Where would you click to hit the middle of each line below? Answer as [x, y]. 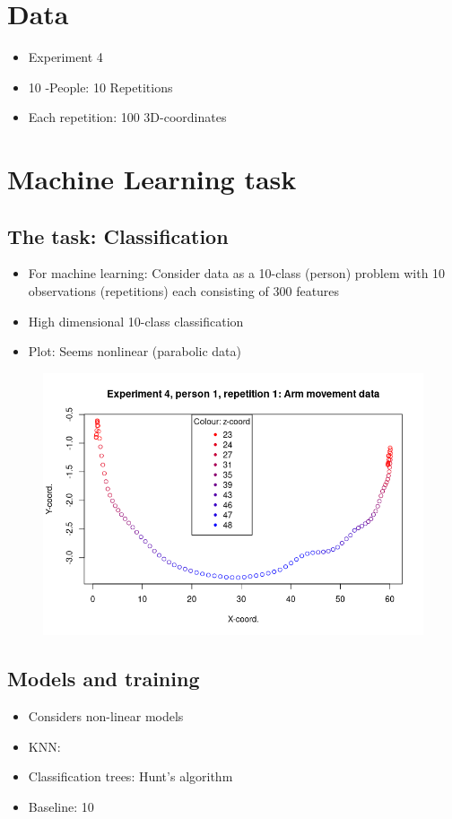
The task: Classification [118, 235]
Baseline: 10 [61, 807]
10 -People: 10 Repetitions [100, 87]
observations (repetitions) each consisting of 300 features [184, 291]
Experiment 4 [65, 57]
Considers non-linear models [106, 716]
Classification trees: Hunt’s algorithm [130, 776]
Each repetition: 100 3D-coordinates [127, 117]
